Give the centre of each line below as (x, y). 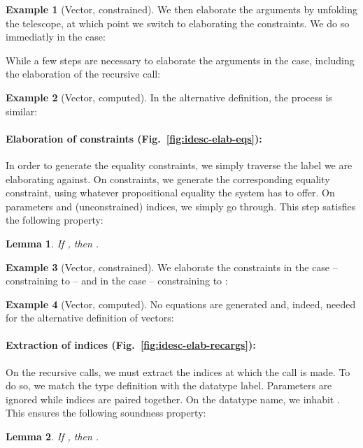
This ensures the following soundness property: (106, 413)
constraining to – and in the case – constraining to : (117, 281)
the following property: (55, 220)
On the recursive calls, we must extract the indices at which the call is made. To (178, 371)
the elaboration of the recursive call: (83, 74)
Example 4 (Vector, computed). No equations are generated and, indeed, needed (181, 304)
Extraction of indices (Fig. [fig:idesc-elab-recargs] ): (131, 345)
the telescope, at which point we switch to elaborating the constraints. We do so (178, 23)
